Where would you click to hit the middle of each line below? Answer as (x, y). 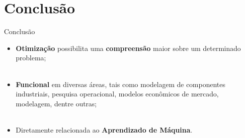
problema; (31, 58)
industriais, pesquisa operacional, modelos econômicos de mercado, (117, 94)
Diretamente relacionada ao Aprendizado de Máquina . (104, 129)
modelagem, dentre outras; (56, 103)
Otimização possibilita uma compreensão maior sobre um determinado (128, 48)
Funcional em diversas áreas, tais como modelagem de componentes (121, 84)
